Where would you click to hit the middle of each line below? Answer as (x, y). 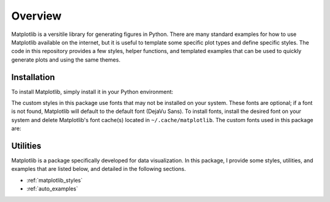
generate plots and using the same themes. (66, 60)
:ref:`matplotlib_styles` (54, 180)
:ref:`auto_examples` (52, 189)
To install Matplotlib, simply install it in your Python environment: (92, 92)
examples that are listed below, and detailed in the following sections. (99, 169)
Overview (36, 16)
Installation (33, 77)
